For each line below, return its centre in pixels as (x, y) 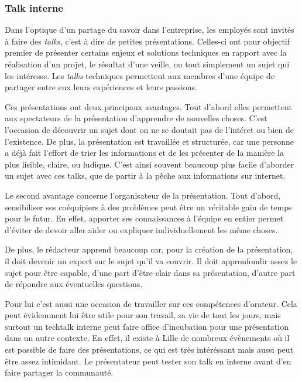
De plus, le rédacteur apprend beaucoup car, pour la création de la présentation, (149, 249)
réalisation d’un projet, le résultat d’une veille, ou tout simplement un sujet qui (147, 64)
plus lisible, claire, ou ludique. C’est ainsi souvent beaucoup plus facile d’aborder (150, 164)
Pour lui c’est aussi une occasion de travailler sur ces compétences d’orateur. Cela (151, 303)
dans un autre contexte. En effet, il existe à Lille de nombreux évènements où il (147, 338)
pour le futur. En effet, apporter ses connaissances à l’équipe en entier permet (144, 218)
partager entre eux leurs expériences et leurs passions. (101, 87)
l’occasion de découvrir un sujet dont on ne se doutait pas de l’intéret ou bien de (149, 129)
